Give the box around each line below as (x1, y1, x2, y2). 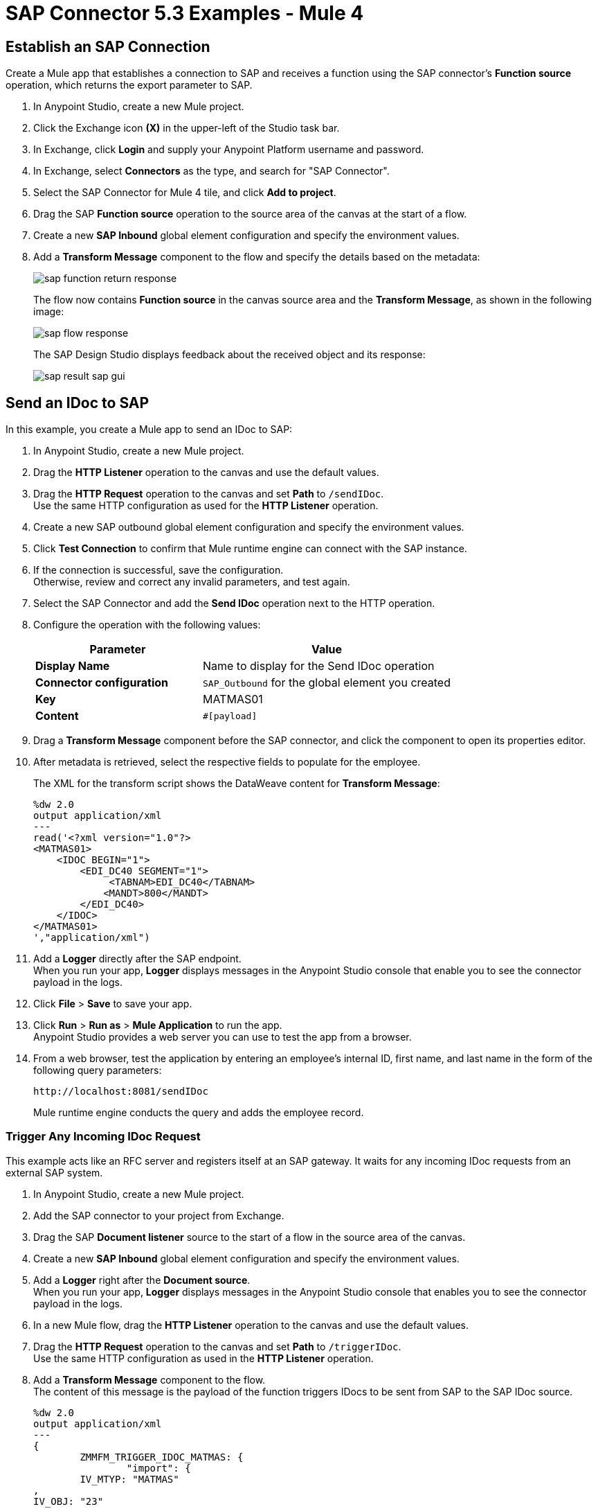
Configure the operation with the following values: (33, 619, 261, 631)
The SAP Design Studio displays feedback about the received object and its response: (33, 348, 426, 361)
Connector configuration (35, 676, 168, 690)
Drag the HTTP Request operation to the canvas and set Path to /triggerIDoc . (33, 1340, 401, 1352)
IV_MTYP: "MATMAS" (80, 1473, 179, 1485)
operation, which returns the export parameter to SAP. (6, 79, 253, 91)
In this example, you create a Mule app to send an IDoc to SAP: (6, 423, 293, 436)
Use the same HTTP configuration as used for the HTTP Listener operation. (33, 500, 379, 512)
